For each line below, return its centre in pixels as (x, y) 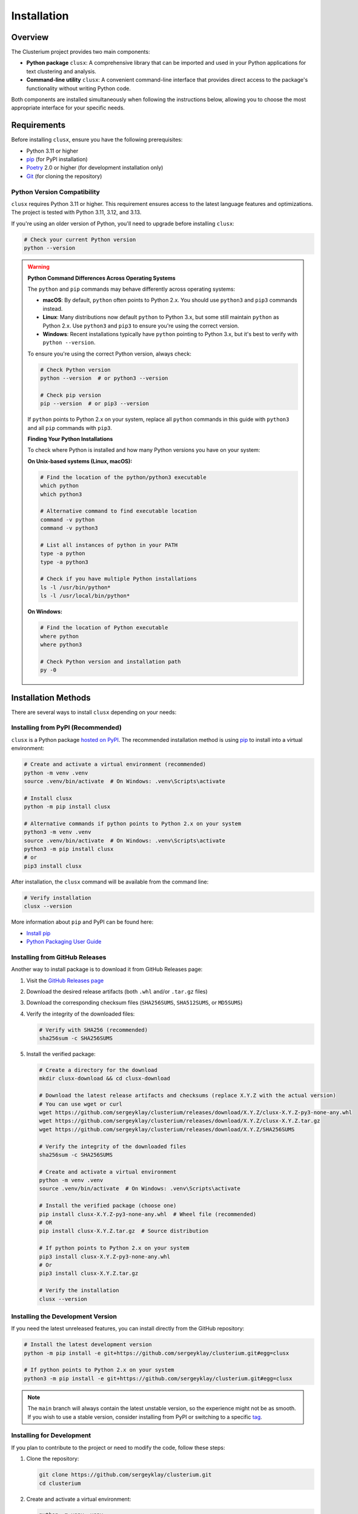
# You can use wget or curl (81, 1104)
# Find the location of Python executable (104, 628)
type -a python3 (65, 562)
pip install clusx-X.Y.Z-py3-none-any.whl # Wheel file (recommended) (148, 1214)
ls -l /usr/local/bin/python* (85, 596)
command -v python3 (69, 528)
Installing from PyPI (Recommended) (67, 728)
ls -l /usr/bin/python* (76, 587)
